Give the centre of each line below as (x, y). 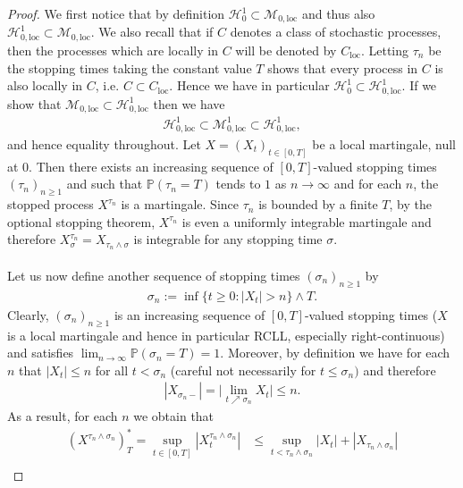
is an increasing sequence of (189, 314)
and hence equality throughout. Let (104, 143)
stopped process (51, 204)
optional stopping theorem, (81, 221)
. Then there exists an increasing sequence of (151, 166)
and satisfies (41, 353)
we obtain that (174, 415)
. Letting (385, 50)
